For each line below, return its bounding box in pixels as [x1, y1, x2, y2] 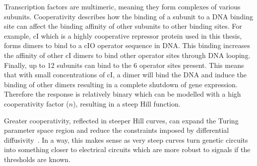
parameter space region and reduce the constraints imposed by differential [4, 125, 229, 135]
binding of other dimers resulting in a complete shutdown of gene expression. [4, 79, 238, 89]
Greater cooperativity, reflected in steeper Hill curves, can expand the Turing [4, 115, 239, 125]
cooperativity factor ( [4, 98, 69, 109]
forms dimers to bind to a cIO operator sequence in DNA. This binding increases [4, 40, 250, 51]
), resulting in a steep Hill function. [73, 98, 181, 109]
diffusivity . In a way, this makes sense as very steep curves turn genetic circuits [4, 134, 248, 145]
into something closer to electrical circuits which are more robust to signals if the [4, 144, 251, 155]
